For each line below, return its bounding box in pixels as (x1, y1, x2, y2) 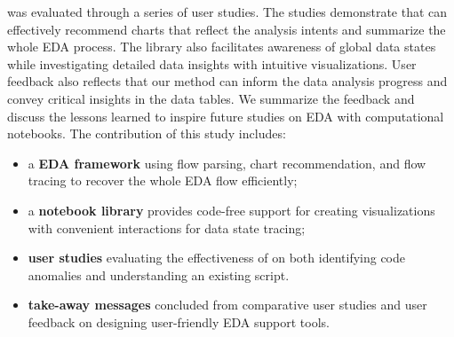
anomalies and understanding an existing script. (28, 265, 290, 284)
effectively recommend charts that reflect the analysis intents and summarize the (7, 20, 446, 38)
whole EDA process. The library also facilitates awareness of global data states (7, 37, 436, 56)
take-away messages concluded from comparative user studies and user (28, 295, 427, 314)
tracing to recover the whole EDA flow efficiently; (28, 171, 298, 190)
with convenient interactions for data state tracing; (28, 218, 306, 237)
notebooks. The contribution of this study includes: (7, 124, 286, 143)
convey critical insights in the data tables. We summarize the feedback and (7, 89, 415, 107)
